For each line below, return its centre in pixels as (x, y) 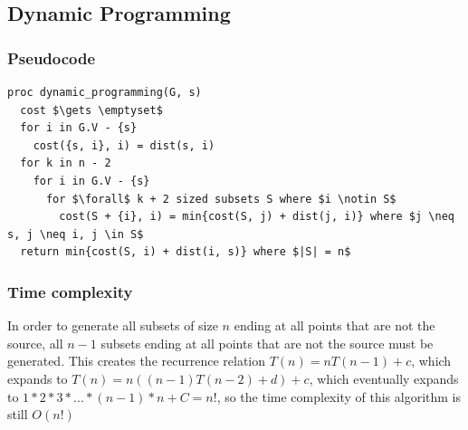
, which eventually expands (384, 378)
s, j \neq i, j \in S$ (76, 234)
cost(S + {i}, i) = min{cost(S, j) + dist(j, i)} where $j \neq (257, 217)
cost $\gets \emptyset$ (91, 110)
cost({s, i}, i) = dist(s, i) (124, 145)
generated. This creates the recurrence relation (137, 361)
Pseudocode (52, 57)
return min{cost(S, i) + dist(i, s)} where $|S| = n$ (186, 252)
